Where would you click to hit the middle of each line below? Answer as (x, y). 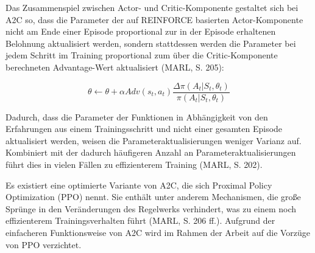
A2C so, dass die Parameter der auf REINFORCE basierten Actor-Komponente (154, 19)
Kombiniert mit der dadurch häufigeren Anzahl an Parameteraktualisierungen (151, 152)
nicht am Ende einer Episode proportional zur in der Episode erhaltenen (141, 31)
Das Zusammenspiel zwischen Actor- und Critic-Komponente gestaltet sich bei (152, 7)
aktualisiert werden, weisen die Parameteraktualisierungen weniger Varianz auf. (154, 140)
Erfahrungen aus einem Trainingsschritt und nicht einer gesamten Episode (144, 129)
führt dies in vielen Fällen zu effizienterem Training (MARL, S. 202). (134, 164)
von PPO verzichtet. (44, 244)
